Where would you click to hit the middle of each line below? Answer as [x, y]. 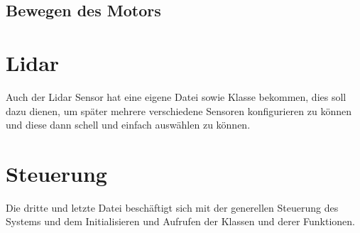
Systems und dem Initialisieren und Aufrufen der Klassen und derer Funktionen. [181, 221]
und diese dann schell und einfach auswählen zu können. [128, 125]
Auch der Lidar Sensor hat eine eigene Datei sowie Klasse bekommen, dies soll [176, 96]
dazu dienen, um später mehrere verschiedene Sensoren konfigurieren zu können [179, 110]
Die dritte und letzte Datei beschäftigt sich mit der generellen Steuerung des [172, 207]
